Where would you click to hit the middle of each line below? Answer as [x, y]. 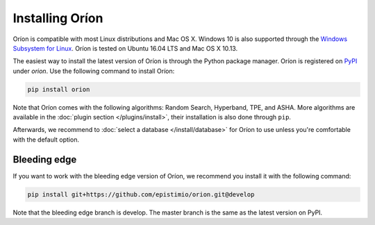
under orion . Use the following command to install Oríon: [94, 71]
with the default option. [46, 140]
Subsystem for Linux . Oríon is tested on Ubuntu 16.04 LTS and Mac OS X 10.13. [125, 48]
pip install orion [59, 89]
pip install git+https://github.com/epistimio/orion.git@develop [141, 194]
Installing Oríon [58, 18]
